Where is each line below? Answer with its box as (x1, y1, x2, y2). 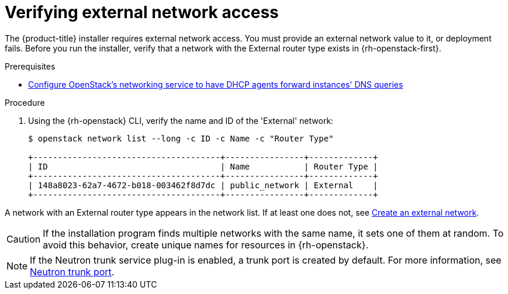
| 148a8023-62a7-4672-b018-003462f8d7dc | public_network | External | (28, 180, 378, 190)
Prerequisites (5, 61, 56, 71)
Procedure (5, 97, 45, 108)
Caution (6, 233, 41, 245)
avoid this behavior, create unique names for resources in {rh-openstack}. (43, 238, 369, 251)
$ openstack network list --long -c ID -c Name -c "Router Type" (28, 133, 334, 143)
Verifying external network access (5, 2, 279, 22)
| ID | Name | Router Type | (28, 161, 378, 171)
